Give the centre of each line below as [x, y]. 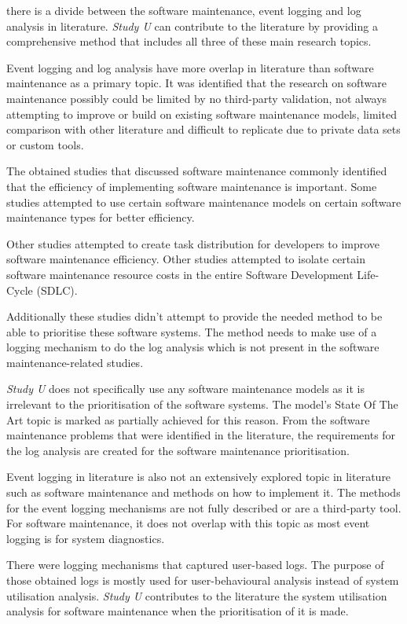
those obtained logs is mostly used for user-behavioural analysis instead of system [203, 580]
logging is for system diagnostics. [86, 538]
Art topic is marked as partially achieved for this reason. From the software [188, 419]
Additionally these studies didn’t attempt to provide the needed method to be [194, 316]
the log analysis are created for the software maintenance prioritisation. [178, 450]
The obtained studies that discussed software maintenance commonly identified [197, 171]
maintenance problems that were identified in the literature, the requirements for [201, 435]
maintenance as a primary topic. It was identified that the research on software [196, 83]
